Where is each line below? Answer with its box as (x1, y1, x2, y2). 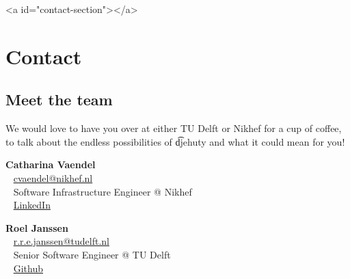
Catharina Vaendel (5, 157, 96, 172)
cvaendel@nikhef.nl (13, 170, 93, 185)
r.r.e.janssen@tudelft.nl (13, 234, 109, 248)
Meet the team (5, 89, 113, 110)
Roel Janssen (5, 220, 68, 235)
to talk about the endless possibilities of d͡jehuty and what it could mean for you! (5, 134, 345, 148)
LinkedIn (13, 198, 51, 212)
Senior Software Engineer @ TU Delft (13, 247, 171, 261)
